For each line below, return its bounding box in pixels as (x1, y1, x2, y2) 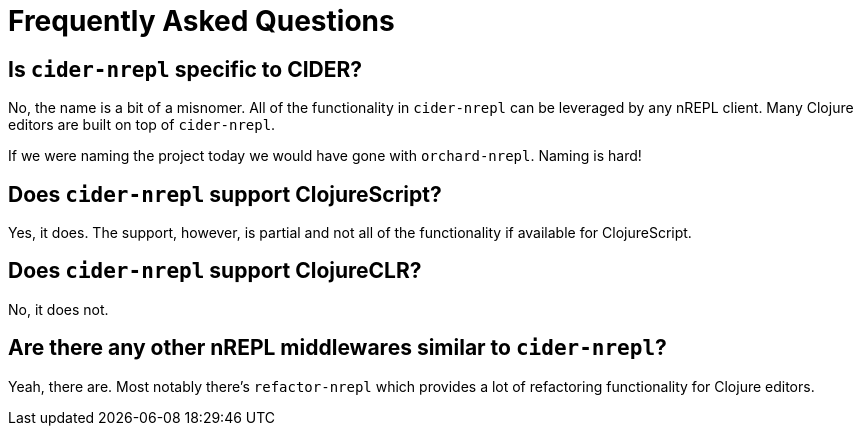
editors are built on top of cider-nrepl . (8, 116, 276, 134)
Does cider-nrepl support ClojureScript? (8, 181, 442, 207)
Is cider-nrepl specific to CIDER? (8, 56, 363, 82)
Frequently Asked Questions (8, 4, 395, 38)
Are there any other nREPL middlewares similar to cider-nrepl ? (8, 335, 667, 361)
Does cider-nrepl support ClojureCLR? (8, 258, 422, 284)
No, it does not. (8, 300, 109, 318)
